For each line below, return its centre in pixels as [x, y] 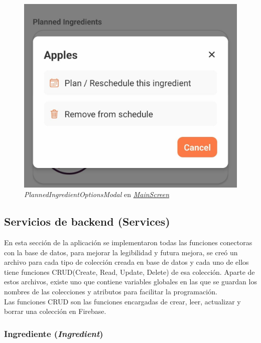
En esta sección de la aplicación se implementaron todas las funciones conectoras [128, 242]
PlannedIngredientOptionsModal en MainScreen [97, 194]
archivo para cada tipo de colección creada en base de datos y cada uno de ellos [126, 262]
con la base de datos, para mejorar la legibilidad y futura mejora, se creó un [121, 252]
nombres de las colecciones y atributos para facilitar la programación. [111, 291]
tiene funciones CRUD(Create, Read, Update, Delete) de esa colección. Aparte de [129, 272]
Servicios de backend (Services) [87, 221]
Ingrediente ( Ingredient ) [54, 333]
